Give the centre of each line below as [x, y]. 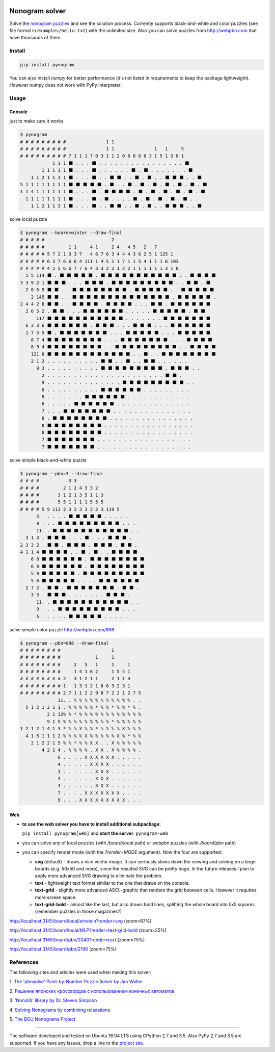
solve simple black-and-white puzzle [48, 460]
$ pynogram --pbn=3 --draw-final [62, 473]
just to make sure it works [36, 121]
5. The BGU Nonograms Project [43, 1019]
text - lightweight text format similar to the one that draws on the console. [113, 883]
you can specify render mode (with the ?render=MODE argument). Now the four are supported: [122, 852]
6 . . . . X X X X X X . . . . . [99, 757]
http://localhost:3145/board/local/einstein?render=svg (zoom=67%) [80, 921]
